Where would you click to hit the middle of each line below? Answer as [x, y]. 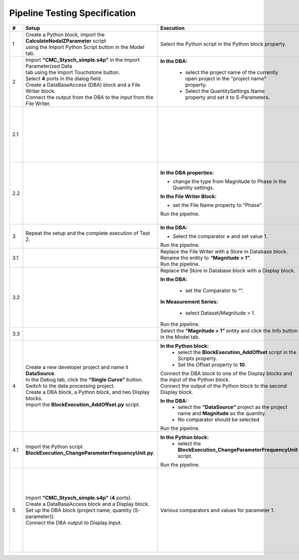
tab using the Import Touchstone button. [73, 72]
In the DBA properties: [187, 173]
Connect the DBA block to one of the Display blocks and [226, 373]
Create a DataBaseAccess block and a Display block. [87, 504]
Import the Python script [54, 447]
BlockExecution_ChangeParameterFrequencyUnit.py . [90, 453]
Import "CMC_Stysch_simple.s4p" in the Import [83, 60]
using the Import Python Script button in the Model [85, 47]
